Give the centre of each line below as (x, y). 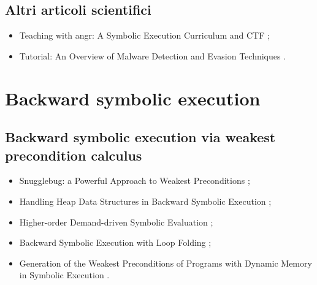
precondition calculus (74, 155)
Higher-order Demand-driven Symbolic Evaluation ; (116, 222)
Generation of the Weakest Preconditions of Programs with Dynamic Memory (166, 263)
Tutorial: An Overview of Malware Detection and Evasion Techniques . (153, 55)
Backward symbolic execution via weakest (140, 137)
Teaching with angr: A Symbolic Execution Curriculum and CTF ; (144, 35)
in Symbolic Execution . (64, 275)
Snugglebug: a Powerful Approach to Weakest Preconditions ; (135, 180)
